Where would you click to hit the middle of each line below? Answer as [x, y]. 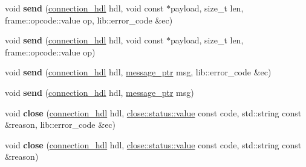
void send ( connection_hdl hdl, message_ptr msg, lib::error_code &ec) [138, 72]
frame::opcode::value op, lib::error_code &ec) [89, 20]
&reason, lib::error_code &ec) [60, 124]
